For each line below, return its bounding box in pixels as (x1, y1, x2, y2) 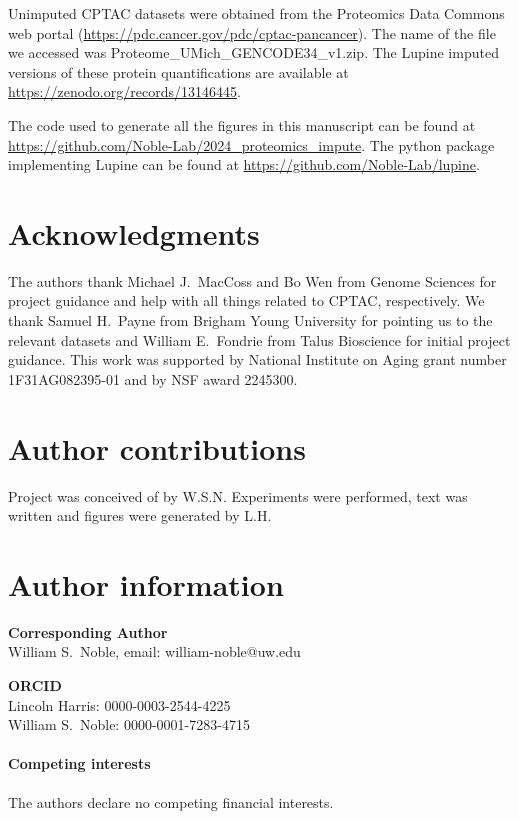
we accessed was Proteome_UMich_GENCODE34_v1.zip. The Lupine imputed (8, 42, 499, 63)
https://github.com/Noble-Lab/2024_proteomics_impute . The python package (8, 134, 495, 155)
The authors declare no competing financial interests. (8, 791, 334, 812)
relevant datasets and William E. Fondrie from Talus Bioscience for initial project (8, 329, 511, 350)
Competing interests (8, 753, 151, 774)
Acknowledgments (8, 212, 260, 253)
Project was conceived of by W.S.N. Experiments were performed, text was (8, 485, 468, 506)
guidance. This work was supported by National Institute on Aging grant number (8, 349, 507, 370)
